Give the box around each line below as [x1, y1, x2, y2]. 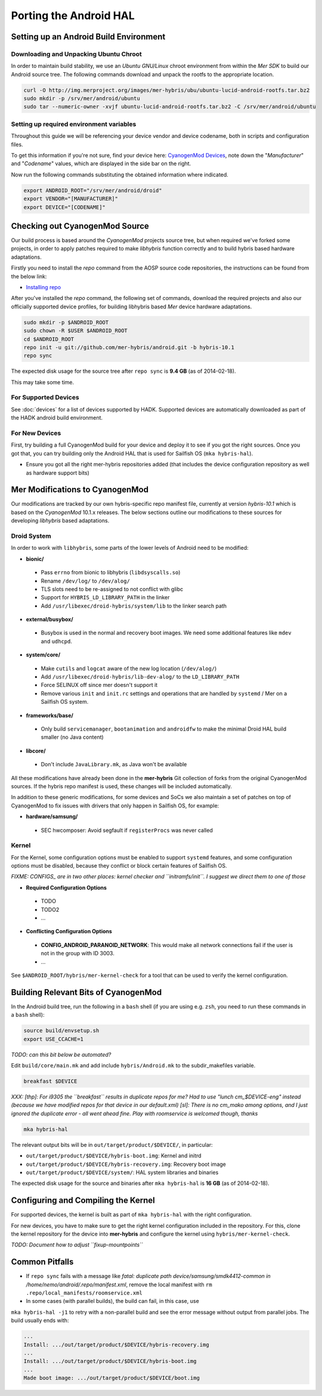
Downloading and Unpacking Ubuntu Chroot [11, 49, 143, 58]
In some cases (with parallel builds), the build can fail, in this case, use [26, 1298, 199, 1305]
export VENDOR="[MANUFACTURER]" [23, 196, 119, 202]
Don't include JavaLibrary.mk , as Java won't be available [41, 761, 187, 768]
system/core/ [26, 651, 61, 658]
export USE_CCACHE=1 [23, 1035, 83, 1042]
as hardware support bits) [26, 469, 89, 476]
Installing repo [26, 283, 61, 290]
